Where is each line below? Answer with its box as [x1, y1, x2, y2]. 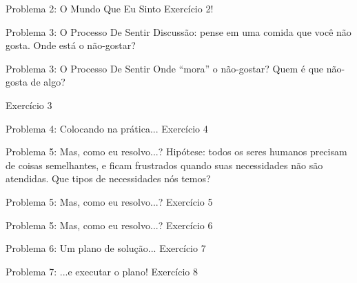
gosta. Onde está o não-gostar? [6, 38, 136, 52]
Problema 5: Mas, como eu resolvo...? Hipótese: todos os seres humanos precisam [6, 144, 347, 159]
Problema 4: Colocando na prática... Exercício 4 [6, 121, 208, 135]
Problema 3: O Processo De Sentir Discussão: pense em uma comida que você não [6, 24, 351, 39]
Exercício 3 [6, 97, 52, 112]
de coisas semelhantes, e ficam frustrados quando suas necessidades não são [6, 157, 323, 172]
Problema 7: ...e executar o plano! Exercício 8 [6, 264, 198, 278]
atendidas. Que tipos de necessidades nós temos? [6, 171, 211, 186]
